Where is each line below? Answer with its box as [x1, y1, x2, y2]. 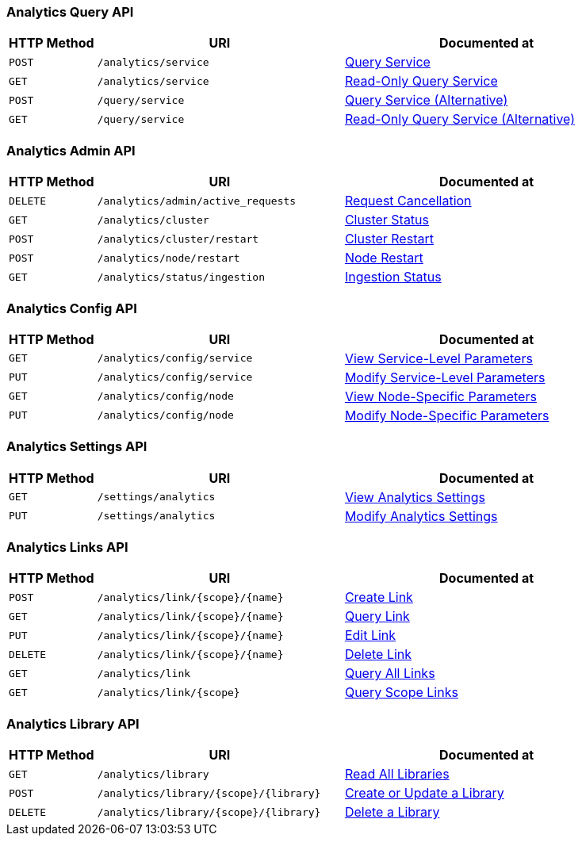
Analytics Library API [6, 715, 140, 732]
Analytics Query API [6, 4, 134, 20]
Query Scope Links [344, 684, 458, 701]
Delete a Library [344, 804, 440, 821]
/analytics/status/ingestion [97, 270, 265, 283]
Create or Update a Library [344, 785, 504, 802]
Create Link [344, 589, 413, 606]
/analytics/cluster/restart [97, 232, 259, 245]
